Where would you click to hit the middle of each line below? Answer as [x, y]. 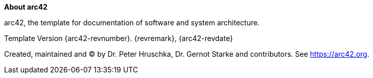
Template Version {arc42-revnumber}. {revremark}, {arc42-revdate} [119, 38]
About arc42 [26, 7]
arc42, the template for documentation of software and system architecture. [132, 23]
